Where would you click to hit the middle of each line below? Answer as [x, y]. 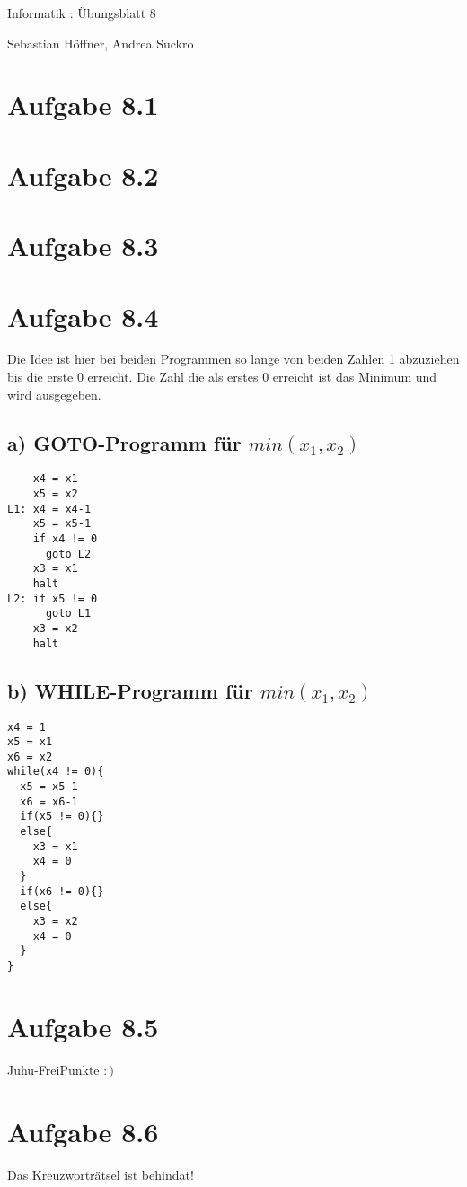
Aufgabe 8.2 [83, 175]
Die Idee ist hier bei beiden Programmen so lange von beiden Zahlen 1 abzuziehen [233, 359]
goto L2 [68, 554]
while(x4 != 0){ [56, 772]
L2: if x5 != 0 [53, 598]
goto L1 [68, 614]
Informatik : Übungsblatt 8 [82, 13]
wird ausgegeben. [54, 394]
